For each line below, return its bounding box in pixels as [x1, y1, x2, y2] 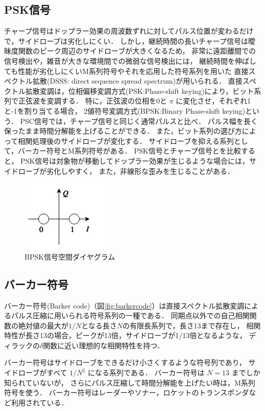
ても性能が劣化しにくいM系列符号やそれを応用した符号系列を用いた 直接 [4, 65, 249, 76]
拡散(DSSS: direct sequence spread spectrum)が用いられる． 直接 [32, 75, 243, 86]
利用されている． [11, 397, 68, 407]
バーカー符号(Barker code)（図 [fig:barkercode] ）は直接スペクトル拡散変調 [4, 300, 245, 311]
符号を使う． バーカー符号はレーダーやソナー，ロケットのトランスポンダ [4, 387, 249, 398]
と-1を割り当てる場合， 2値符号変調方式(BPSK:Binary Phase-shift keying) [4, 105, 245, 116]
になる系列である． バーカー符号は [87, 367, 205, 378]
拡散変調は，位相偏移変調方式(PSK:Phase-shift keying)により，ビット [25, 85, 254, 96]
